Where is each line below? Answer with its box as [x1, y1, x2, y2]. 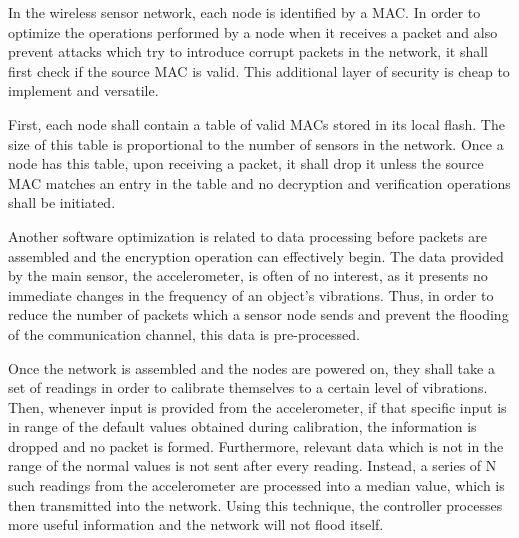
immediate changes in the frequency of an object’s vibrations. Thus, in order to [8, 284, 494, 305]
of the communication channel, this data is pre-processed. [8, 323, 360, 344]
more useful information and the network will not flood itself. [8, 514, 384, 535]
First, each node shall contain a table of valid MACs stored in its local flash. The [8, 113, 505, 134]
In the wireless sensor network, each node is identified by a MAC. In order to [8, 2, 481, 22]
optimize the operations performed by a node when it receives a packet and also [8, 21, 498, 42]
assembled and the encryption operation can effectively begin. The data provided [8, 245, 504, 266]
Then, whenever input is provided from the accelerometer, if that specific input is [8, 396, 507, 417]
